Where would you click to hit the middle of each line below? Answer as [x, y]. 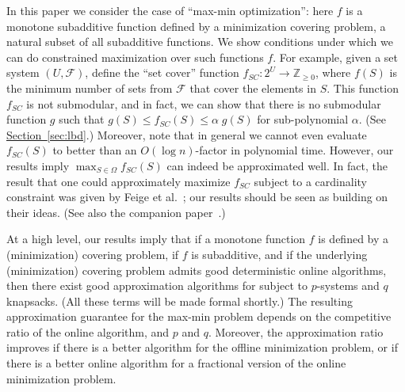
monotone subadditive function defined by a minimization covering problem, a [196, 26]
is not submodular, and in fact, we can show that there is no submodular [204, 103]
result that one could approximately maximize [118, 181]
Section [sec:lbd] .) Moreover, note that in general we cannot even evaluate [187, 134]
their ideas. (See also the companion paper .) [116, 212]
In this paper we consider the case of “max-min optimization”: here [170, 10]
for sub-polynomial [303, 119]
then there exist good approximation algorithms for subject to [157, 285]
